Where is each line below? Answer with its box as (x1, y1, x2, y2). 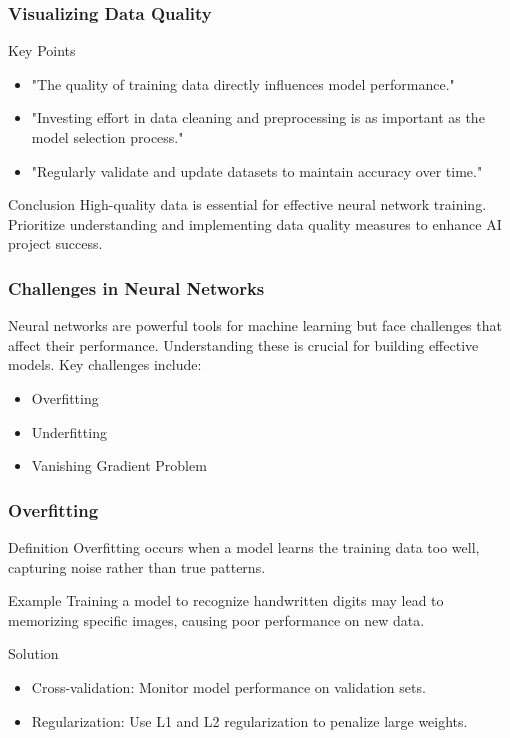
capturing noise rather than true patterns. (8, 556, 266, 577)
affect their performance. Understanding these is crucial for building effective (8, 334, 479, 355)
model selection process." (31, 127, 184, 147)
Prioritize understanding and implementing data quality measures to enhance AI (8, 213, 502, 234)
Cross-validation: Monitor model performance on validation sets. (31, 676, 426, 697)
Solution (8, 643, 59, 664)
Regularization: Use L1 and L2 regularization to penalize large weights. (31, 710, 468, 731)
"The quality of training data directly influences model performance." (31, 73, 455, 94)
